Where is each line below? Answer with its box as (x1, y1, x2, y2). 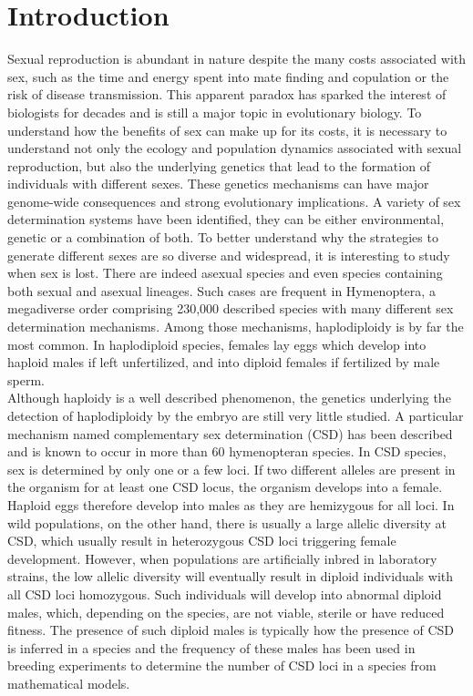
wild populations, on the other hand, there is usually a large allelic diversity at (7, 513, 447, 532)
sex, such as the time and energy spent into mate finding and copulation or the (7, 67, 449, 86)
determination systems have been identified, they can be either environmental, (7, 210, 445, 229)
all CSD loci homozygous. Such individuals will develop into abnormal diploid (7, 584, 442, 603)
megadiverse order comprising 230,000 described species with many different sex (7, 299, 454, 318)
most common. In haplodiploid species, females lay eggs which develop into (7, 334, 427, 353)
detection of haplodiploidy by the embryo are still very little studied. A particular (7, 406, 464, 425)
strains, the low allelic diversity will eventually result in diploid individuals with (7, 567, 454, 586)
